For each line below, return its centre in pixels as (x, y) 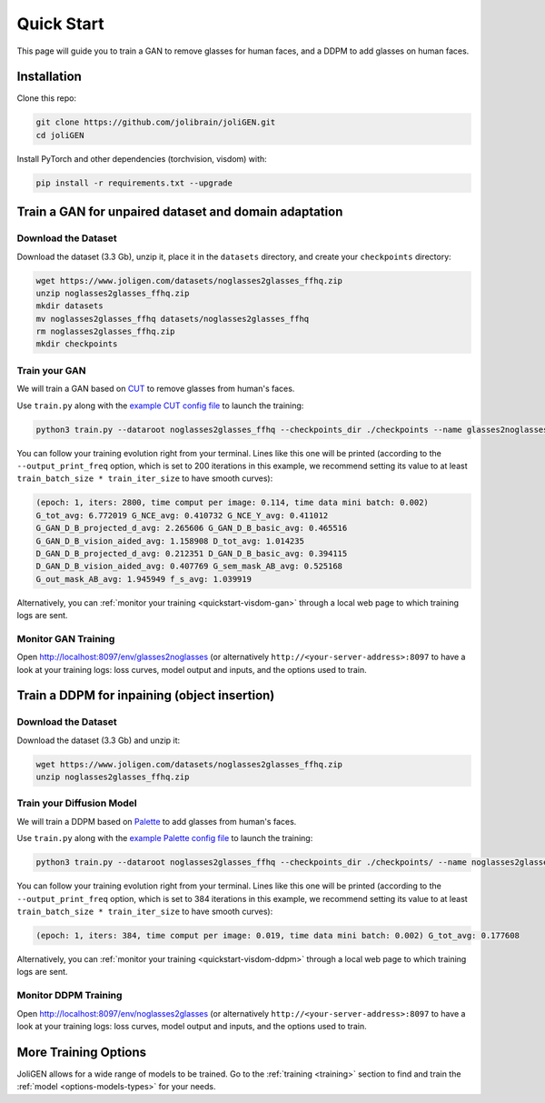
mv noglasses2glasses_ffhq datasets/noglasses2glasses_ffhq (173, 319)
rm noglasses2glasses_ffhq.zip (106, 331)
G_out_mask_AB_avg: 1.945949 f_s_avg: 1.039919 (144, 579)
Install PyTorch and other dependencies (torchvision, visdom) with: (142, 158)
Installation (49, 77)
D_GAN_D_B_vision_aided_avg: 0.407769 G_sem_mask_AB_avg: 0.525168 (189, 567)
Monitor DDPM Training (69, 996)
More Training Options (82, 1052)
